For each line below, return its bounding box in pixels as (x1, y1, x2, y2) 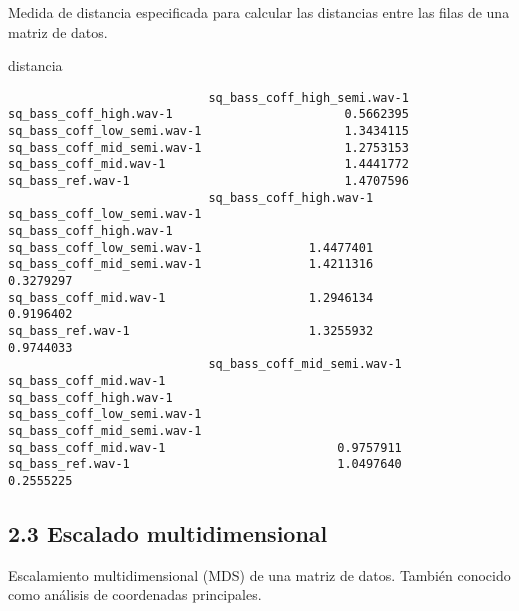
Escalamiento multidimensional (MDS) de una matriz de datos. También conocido (8, 564, 511, 585)
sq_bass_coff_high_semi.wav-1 (208, 90, 409, 105)
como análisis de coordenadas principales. (8, 584, 262, 605)
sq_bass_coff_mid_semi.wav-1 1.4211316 (8, 257, 374, 272)
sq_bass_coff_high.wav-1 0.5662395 (8, 107, 409, 122)
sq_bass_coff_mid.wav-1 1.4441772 (8, 157, 409, 172)
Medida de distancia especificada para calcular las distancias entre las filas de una (8, 2, 510, 22)
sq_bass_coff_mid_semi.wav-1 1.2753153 (8, 140, 409, 155)
